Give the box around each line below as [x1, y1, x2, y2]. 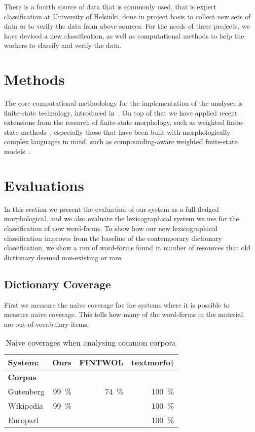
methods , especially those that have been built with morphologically [21, 126, 231, 137]
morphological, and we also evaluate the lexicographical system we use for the [4, 213, 239, 224]
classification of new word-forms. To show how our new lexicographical [4, 223, 218, 233]
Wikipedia [8, 400, 43, 412]
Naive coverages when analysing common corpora [5, 337, 176, 349]
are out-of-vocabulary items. [4, 318, 89, 329]
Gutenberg [8, 386, 44, 397]
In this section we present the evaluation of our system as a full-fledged [4, 203, 219, 214]
